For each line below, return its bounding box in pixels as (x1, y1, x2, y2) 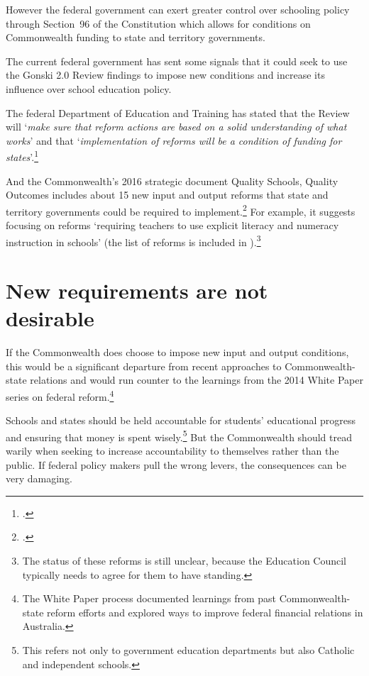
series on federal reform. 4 (6, 387, 114, 404)
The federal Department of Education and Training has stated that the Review (6, 105, 350, 120)
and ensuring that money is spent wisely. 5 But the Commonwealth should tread (6, 427, 352, 444)
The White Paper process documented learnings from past (22, 591, 277, 606)
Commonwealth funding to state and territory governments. (6, 30, 265, 45)
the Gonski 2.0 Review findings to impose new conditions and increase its (6, 67, 325, 82)
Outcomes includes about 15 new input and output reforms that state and (6, 187, 329, 202)
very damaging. (6, 471, 72, 486)
